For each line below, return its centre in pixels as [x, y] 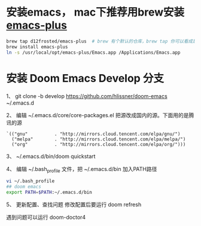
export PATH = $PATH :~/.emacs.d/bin [49, 193]
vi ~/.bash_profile [31, 181]
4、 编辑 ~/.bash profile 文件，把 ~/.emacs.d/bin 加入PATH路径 [82, 169]
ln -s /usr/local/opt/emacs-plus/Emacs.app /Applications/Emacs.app [93, 52]
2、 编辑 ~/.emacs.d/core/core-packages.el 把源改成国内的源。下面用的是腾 [100, 115]
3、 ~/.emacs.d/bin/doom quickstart [51, 156]
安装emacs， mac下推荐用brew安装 [95, 12]
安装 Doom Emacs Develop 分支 [85, 78]
